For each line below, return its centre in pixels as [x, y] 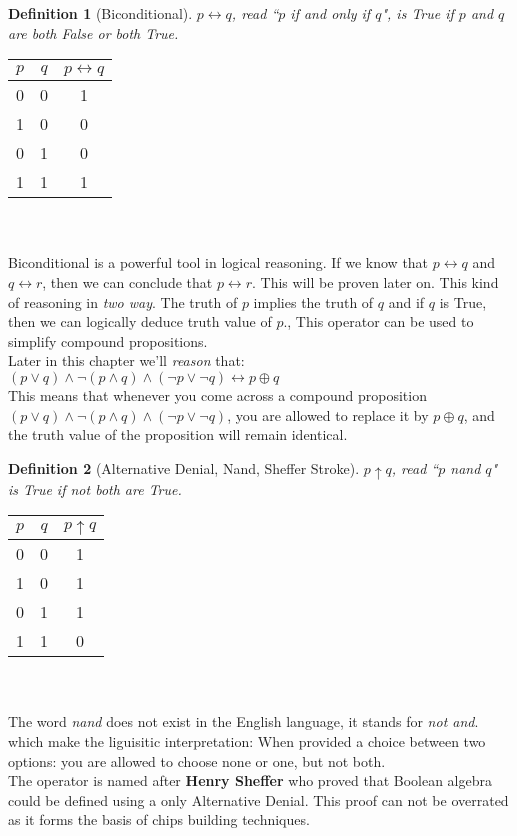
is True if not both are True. [95, 488]
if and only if [330, 13]
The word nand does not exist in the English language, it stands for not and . [243, 721]
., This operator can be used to [378, 321]
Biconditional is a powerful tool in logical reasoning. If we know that [218, 262]
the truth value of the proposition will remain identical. [178, 434]
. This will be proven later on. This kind [375, 281]
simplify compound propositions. [108, 340]
